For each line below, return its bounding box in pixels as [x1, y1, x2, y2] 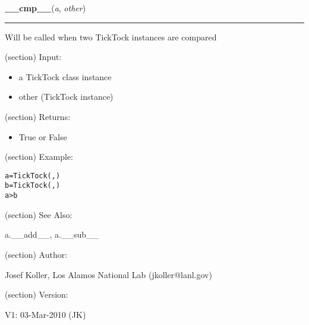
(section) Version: [5, 288, 68, 301]
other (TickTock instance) [18, 90, 113, 103]
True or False [18, 130, 67, 143]
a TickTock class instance [18, 70, 112, 83]
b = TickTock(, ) [5, 181, 61, 190]
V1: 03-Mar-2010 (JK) [5, 308, 86, 320]
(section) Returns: [5, 110, 71, 122]
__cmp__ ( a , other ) [5, 2, 86, 14]
